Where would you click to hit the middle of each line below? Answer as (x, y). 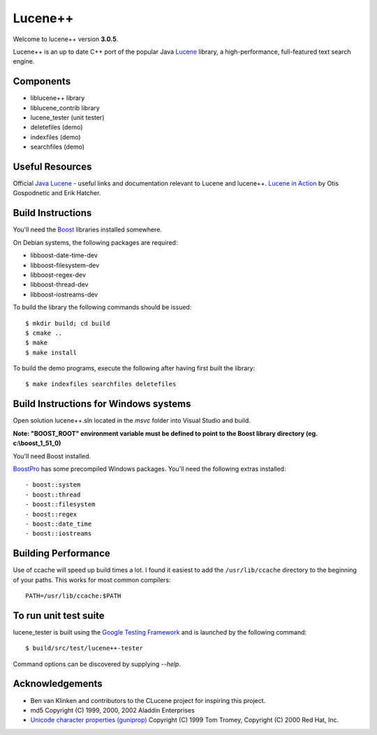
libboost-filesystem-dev (65, 265)
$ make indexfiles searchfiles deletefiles (101, 384)
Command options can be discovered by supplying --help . (97, 664)
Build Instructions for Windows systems (102, 404)
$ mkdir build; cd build (68, 323)
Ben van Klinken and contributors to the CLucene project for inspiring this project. (148, 700)
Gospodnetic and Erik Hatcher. (57, 193)
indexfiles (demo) (56, 137)
